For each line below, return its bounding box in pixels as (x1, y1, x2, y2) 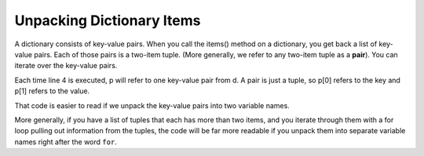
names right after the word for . (14, 137, 117, 147)
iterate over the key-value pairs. (14, 61, 118, 71)
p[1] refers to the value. (14, 86, 90, 96)
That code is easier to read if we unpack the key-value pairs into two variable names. (14, 100, 290, 110)
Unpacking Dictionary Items (14, 12, 201, 29)
